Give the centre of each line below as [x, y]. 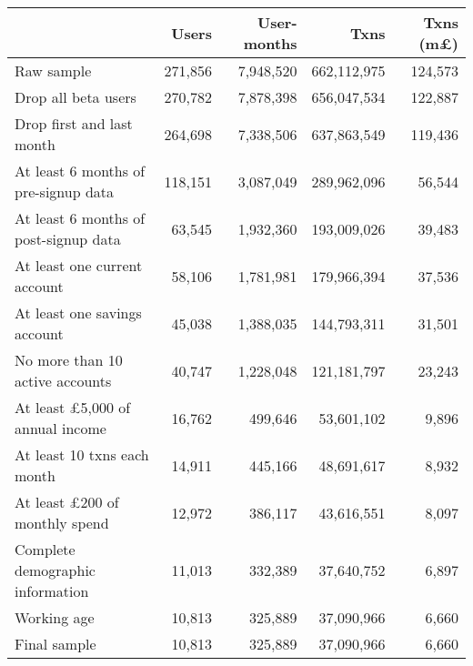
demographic [55, 570]
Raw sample [53, 71]
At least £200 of [67, 502]
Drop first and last [74, 123]
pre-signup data [65, 192]
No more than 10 [69, 360]
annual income [60, 428]
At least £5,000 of [73, 407]
